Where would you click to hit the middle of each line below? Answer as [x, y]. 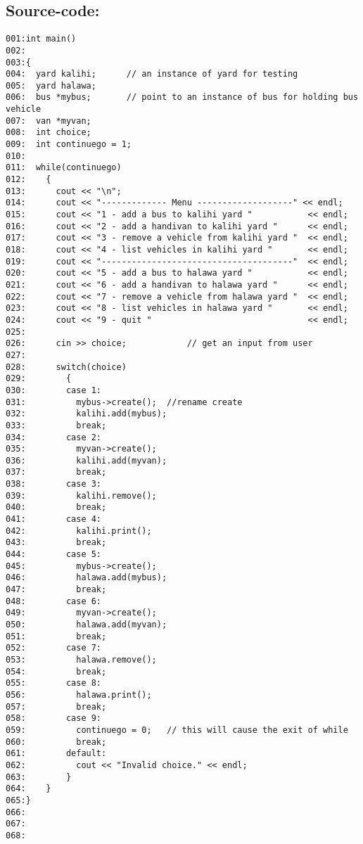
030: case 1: [54, 390]
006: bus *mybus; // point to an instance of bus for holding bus [182, 97]
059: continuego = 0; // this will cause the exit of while [177, 730]
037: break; [56, 472]
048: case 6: [54, 601]
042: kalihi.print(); [79, 531]
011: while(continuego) [64, 168]
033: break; [56, 425]
